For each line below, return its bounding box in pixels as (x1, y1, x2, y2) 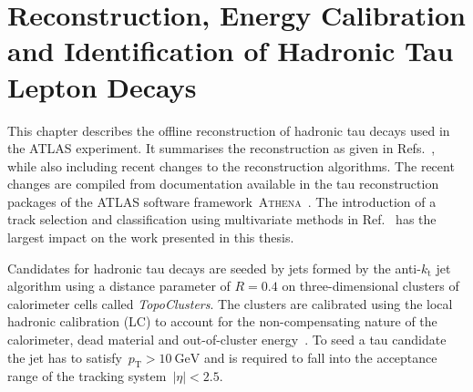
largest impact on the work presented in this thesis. (7, 228, 294, 247)
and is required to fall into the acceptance (203, 347, 437, 366)
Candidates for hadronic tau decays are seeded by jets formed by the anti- (7, 258, 421, 277)
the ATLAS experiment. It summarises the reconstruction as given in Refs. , (7, 139, 436, 158)
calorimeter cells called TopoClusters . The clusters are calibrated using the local (7, 294, 453, 313)
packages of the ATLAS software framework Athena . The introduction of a (7, 191, 437, 211)
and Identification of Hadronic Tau (7, 32, 454, 69)
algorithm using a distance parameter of (7, 276, 231, 295)
